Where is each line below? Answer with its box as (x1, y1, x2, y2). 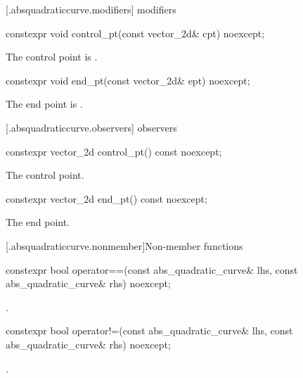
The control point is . (6, 49, 98, 64)
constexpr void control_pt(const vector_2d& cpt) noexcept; (6, 25, 265, 40)
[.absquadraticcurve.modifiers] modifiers (6, 2, 176, 16)
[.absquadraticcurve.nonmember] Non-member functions (6, 238, 243, 253)
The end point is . (6, 96, 83, 111)
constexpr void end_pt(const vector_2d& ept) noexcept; (6, 73, 250, 87)
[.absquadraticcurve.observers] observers (6, 120, 177, 134)
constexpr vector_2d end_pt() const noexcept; (6, 191, 207, 206)
